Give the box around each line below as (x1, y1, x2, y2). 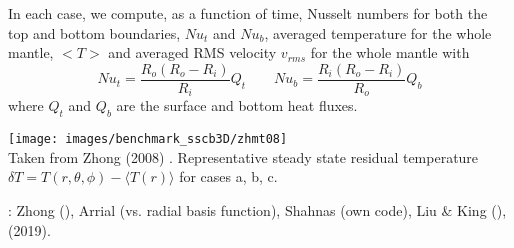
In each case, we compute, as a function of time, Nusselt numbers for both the (8, 3, 488, 23)
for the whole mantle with (310, 42, 470, 63)
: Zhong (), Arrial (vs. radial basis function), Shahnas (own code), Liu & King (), (8, 199, 507, 220)
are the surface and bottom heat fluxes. (116, 95, 358, 116)
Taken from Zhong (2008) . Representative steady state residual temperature (8, 146, 479, 167)
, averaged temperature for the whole (264, 22, 492, 43)
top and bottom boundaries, (8, 22, 181, 43)
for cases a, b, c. (179, 166, 278, 187)
